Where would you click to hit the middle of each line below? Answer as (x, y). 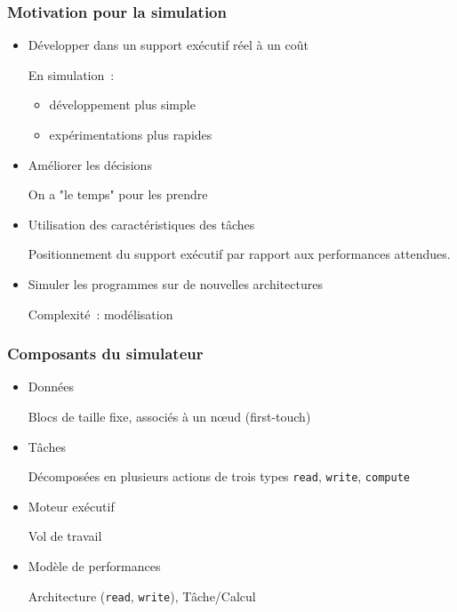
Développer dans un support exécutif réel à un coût (168, 45)
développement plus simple (122, 105)
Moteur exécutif (71, 506)
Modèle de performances (94, 566)
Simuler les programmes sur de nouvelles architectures (175, 283)
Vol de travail (65, 536)
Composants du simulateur (105, 354)
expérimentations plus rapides (131, 134)
